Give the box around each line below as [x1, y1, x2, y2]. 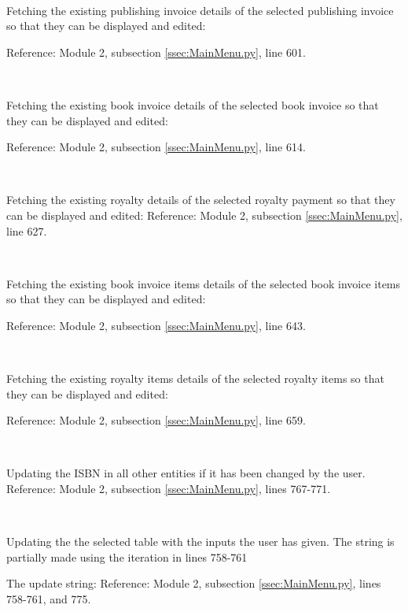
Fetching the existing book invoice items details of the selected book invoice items [6, 275, 401, 291]
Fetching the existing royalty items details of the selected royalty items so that [6, 370, 384, 387]
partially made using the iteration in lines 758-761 [6, 548, 248, 565]
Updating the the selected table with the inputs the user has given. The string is [6, 533, 395, 550]
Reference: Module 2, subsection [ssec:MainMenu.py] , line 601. [6, 43, 306, 60]
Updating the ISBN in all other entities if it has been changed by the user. [6, 465, 366, 481]
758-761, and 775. [6, 591, 91, 607]
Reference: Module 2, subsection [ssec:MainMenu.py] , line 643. [6, 317, 306, 333]
